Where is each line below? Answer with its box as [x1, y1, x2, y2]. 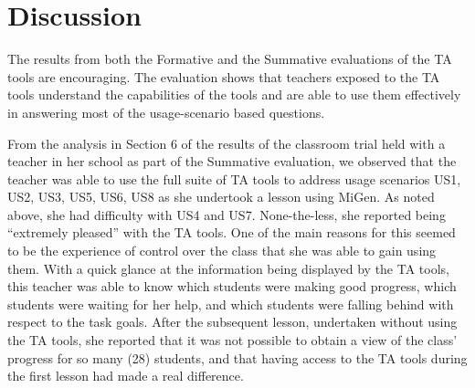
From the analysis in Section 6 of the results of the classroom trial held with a [7, 133, 446, 152]
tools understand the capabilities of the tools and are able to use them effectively [7, 85, 461, 104]
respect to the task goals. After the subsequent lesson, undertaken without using [7, 312, 458, 331]
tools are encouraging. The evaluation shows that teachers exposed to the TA [7, 67, 440, 86]
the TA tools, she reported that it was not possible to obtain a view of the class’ [7, 330, 458, 350]
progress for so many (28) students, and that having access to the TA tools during [7, 348, 468, 367]
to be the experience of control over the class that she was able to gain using [7, 241, 437, 260]
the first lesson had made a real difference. [7, 366, 244, 385]
